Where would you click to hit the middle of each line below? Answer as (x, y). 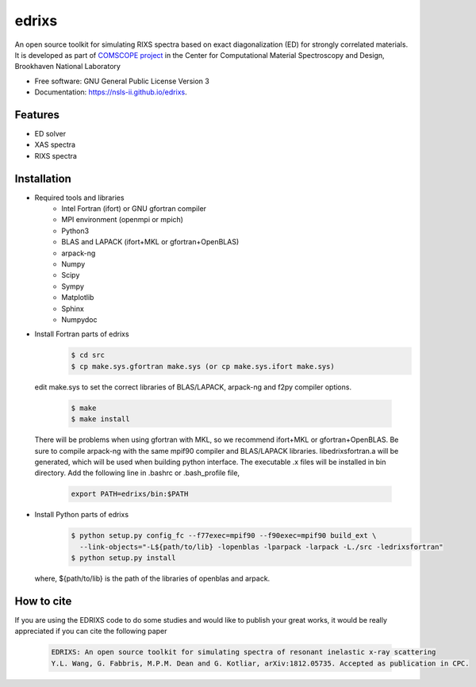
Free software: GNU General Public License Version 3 (122, 81)
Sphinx (73, 309)
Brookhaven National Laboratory (67, 67)
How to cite (43, 601)
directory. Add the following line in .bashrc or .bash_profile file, (137, 473)
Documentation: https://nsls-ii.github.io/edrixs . (111, 92)
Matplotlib (78, 297)
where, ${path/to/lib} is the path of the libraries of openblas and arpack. (152, 578)
